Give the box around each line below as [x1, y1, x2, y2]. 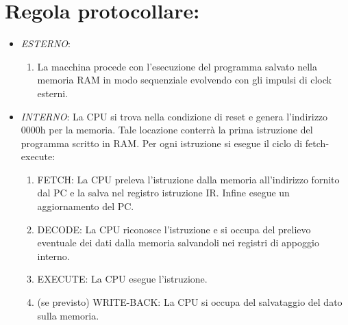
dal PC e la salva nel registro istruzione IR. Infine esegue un [37, 185, 290, 200]
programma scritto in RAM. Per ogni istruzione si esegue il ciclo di [21, 135, 303, 150]
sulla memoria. [37, 308, 99, 322]
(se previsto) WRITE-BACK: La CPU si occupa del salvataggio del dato [37, 295, 343, 309]
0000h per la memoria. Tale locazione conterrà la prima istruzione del [21, 122, 313, 137]
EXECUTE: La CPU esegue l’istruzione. [37, 272, 208, 286]
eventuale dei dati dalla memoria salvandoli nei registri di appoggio [37, 235, 319, 250]
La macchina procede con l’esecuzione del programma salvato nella [37, 59, 317, 73]
